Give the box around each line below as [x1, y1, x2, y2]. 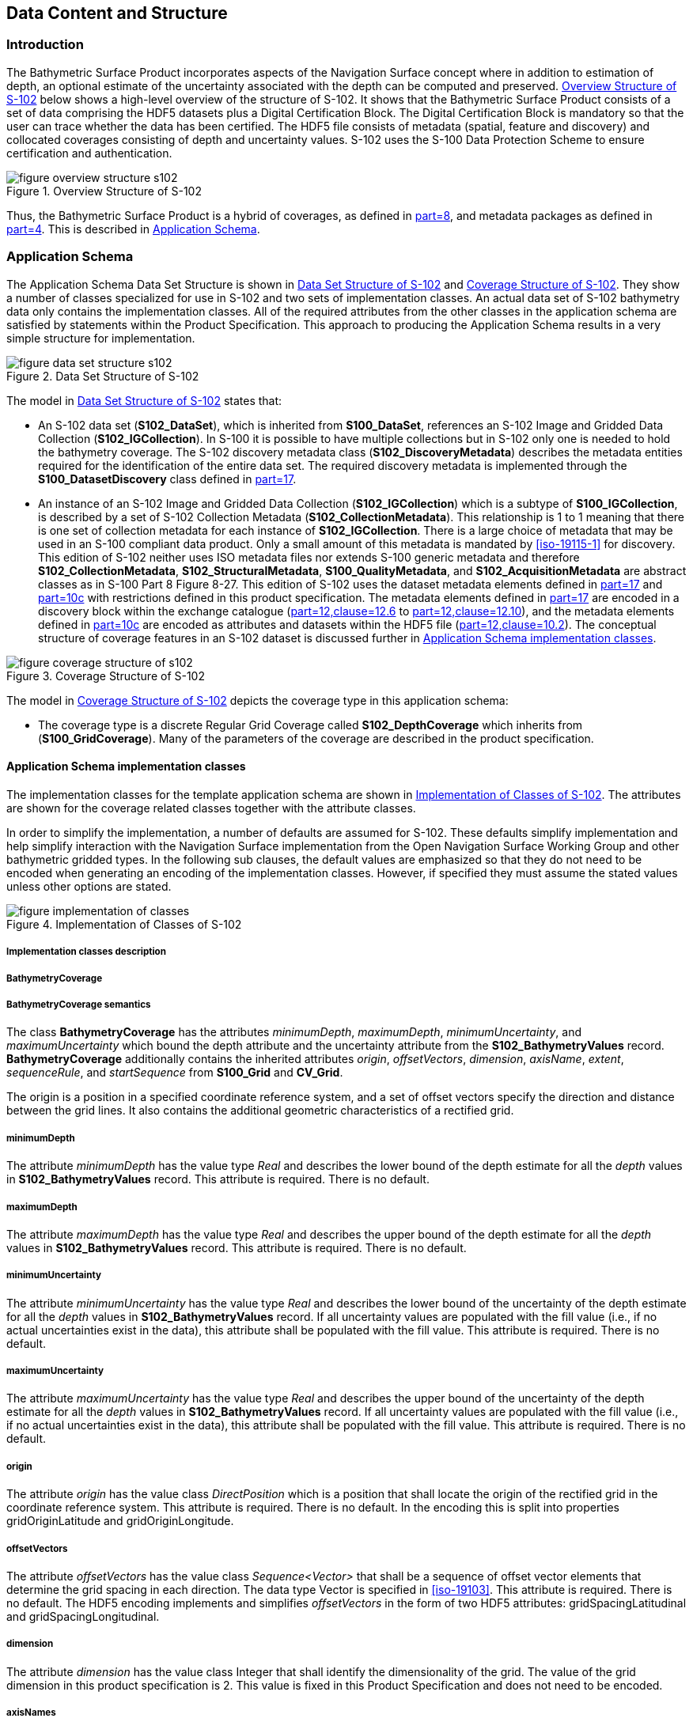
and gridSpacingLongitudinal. [6, 1610, 160, 1624]
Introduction [6, 36, 84, 53]
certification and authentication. [6, 146, 172, 160]
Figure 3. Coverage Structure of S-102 [6, 668, 205, 683]
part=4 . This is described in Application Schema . [6, 221, 260, 236]
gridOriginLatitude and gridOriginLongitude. [6, 1514, 234, 1528]
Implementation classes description [6, 946, 166, 958]
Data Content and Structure [6, 3, 228, 23]
